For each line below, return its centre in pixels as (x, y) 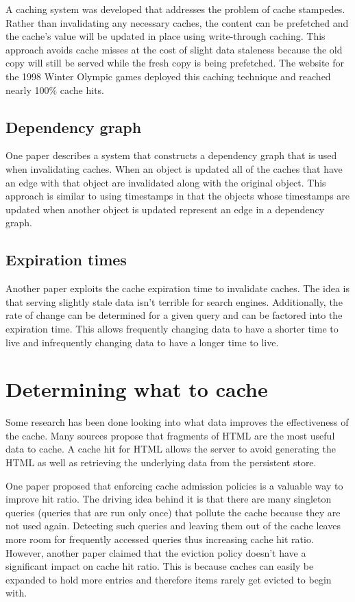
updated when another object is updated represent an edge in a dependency (165, 209)
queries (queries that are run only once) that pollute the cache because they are (173, 512)
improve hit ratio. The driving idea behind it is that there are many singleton (169, 499)
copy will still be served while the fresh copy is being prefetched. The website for (175, 63)
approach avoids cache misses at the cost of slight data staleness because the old (174, 49)
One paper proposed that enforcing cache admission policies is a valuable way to (174, 485)
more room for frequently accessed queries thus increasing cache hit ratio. (160, 539)
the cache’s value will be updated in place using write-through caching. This (166, 36)
